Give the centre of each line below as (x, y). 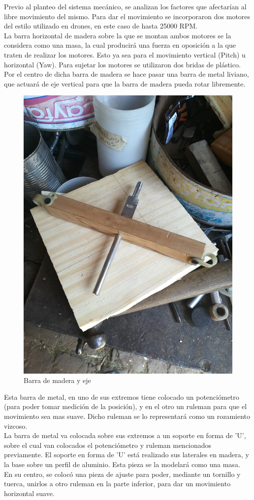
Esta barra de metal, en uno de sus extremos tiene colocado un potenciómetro (122, 397)
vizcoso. (16, 426)
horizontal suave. (29, 493)
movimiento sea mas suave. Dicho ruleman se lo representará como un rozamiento (127, 416)
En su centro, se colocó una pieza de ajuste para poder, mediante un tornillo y (122, 474)
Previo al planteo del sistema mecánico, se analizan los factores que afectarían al (125, 6)
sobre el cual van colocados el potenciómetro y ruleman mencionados (108, 445)
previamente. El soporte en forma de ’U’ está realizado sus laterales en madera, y (127, 455)
